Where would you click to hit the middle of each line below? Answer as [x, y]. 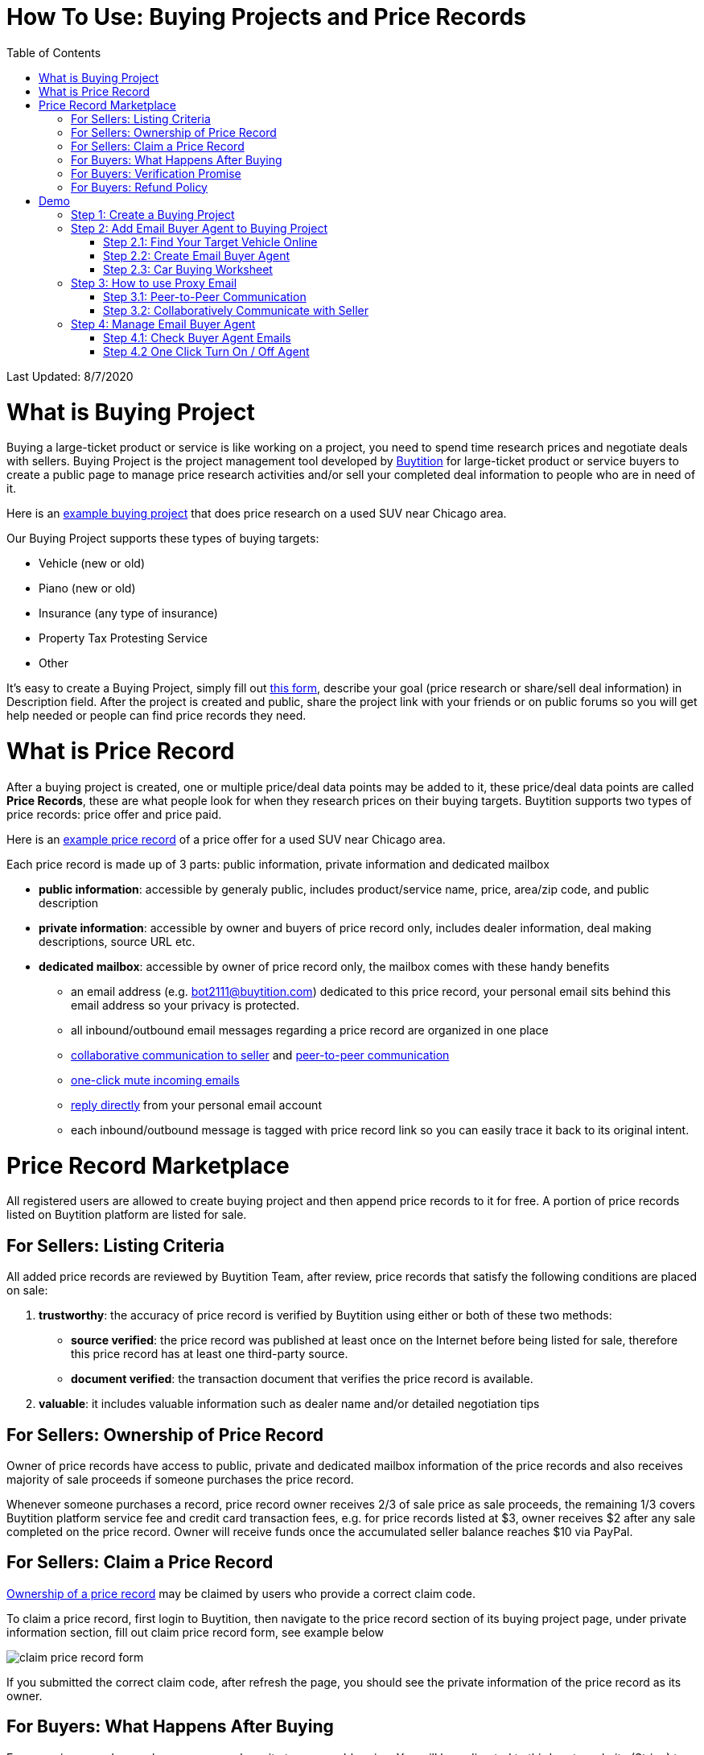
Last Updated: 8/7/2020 [70, 376]
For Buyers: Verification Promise [156, 173]
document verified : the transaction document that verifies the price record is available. [302, 1379]
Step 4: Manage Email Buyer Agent [163, 324]
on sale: [27, 1290]
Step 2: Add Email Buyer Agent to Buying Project [199, 228]
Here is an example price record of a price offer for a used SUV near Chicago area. [226, 839]
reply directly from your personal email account [196, 1105]
